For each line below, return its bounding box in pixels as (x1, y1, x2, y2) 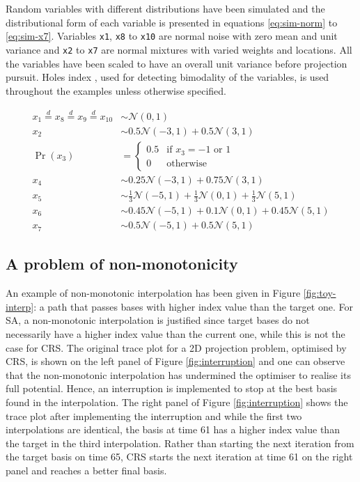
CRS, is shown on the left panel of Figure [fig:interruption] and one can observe (6, 354, 345, 368)
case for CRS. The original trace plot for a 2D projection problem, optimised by (6, 340, 347, 355)
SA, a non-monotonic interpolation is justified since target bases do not (6, 313, 310, 327)
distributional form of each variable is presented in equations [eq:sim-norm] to (6, 15, 338, 29)
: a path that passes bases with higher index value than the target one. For (33, 299, 353, 313)
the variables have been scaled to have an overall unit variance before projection (6, 56, 347, 70)
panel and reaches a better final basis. (6, 462, 167, 477)
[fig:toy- (303, 286, 336, 300)
